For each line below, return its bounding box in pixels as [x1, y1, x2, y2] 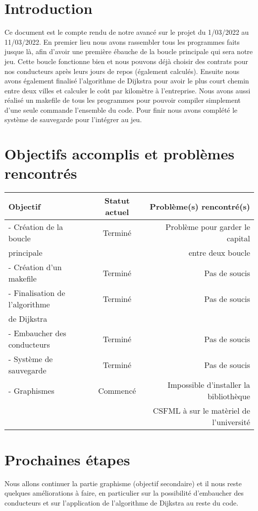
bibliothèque [207, 390, 250, 402]
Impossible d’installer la [167, 379, 250, 391]
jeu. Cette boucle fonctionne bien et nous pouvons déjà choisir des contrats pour [4, 56, 249, 66]
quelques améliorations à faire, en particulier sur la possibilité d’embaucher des [4, 488, 244, 498]
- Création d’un [8, 261, 62, 273]
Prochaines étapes [4, 449, 130, 469]
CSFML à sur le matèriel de [153, 405, 250, 417]
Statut [104, 195, 130, 207]
